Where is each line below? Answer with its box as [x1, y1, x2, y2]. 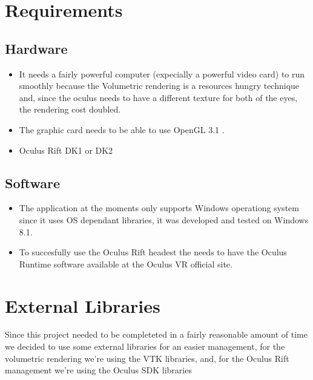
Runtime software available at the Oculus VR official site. [19, 257, 232, 270]
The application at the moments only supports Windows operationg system [19, 201, 299, 214]
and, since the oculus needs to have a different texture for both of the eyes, [19, 91, 298, 103]
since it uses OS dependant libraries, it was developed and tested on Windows [19, 213, 309, 226]
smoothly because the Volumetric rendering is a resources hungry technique [19, 79, 300, 92]
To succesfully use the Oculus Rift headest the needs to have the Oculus [19, 246, 287, 258]
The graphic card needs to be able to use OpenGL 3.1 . [19, 123, 225, 136]
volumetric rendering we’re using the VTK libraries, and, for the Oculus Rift [5, 352, 289, 364]
